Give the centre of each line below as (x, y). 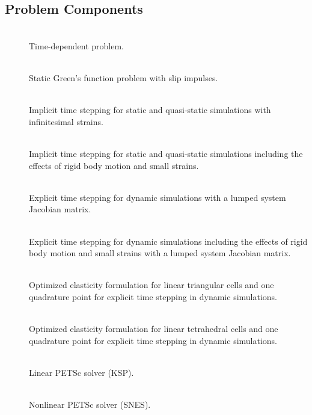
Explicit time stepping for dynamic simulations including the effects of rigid (168, 241)
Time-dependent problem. (76, 45)
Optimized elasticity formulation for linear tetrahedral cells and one (154, 329)
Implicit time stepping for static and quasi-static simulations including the (166, 153)
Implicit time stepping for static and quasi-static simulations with (150, 110)
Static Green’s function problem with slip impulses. (124, 77)
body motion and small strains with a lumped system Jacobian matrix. (160, 253)
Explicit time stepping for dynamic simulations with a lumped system (158, 197)
